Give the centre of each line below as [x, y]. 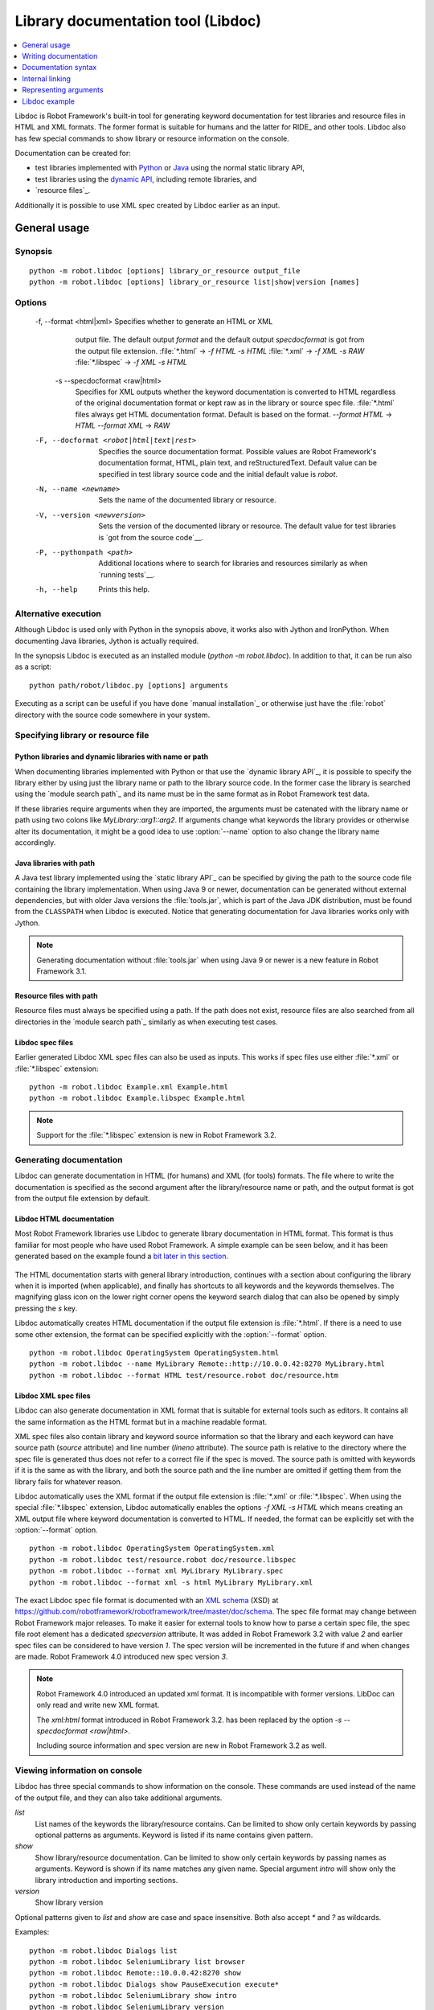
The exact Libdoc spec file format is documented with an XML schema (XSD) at [147, 1601]
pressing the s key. [46, 1308]
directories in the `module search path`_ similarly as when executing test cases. [147, 1022]
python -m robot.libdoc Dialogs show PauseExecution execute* [154, 1984]
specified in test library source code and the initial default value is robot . [218, 474]
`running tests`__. [127, 574]
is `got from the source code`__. [151, 537]
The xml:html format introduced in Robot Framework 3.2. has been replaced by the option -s [189, 1720]
